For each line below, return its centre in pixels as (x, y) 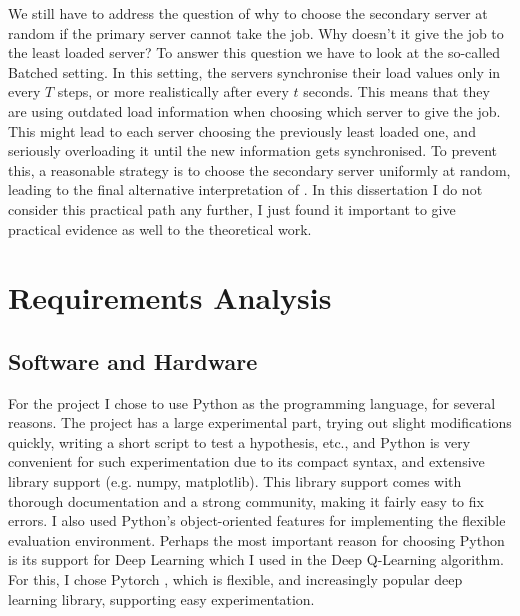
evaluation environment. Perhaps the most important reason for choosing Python (256, 539)
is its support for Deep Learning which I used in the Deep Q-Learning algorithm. (256, 559)
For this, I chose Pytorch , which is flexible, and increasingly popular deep (235, 579)
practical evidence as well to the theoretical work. (160, 228)
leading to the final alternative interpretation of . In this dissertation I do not (245, 189)
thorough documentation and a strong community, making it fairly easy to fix (246, 500)
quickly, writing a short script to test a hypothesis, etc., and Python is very (239, 441)
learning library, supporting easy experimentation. (161, 598)
